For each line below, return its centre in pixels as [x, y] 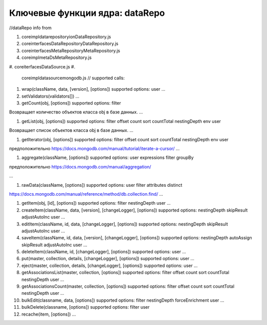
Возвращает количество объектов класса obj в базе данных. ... [76, 112]
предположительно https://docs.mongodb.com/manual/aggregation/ [80, 166]
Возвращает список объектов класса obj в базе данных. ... [71, 130]
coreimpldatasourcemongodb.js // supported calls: [73, 78]
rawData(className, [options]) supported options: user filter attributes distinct [102, 185]
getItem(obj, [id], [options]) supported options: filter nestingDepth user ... [96, 203]
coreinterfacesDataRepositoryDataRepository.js [70, 44]
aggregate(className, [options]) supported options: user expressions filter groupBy [108, 158]
